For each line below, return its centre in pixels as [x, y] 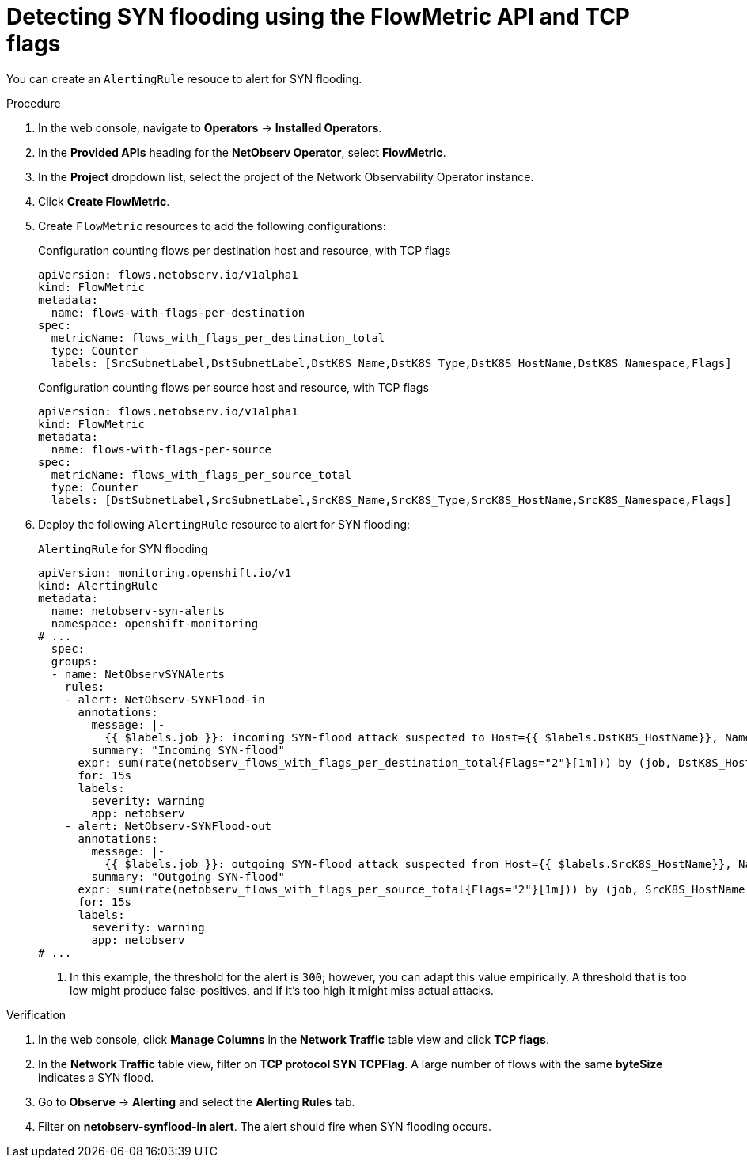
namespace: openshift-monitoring [155, 623]
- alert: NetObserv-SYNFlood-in [165, 699]
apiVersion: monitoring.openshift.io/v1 [165, 573]
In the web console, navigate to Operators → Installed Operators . [210, 127]
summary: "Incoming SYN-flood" [188, 750]
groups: [74, 661]
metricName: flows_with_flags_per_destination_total [218, 337]
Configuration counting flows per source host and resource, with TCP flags [233, 387]
